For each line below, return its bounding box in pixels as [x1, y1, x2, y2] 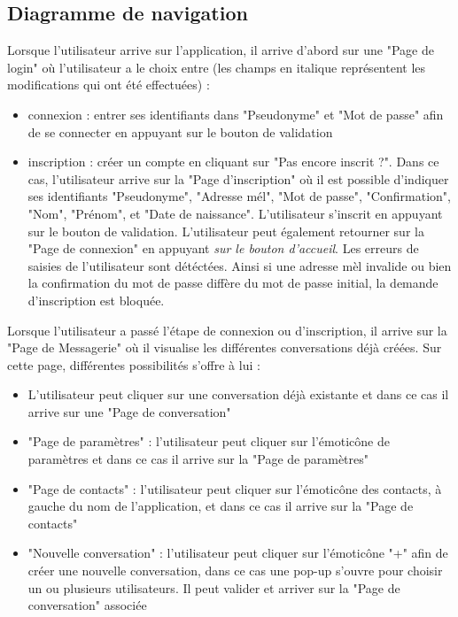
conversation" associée [27, 596, 147, 614]
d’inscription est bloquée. [27, 290, 165, 309]
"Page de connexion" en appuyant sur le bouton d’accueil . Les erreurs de [27, 239, 419, 258]
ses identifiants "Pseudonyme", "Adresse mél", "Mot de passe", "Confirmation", [27, 187, 451, 205]
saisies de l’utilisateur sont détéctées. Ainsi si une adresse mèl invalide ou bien [27, 256, 452, 274]
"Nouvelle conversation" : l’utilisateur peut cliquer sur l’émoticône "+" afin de [27, 544, 448, 562]
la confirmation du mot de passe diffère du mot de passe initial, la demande [27, 274, 439, 292]
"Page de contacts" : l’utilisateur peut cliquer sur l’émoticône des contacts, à [27, 479, 442, 497]
